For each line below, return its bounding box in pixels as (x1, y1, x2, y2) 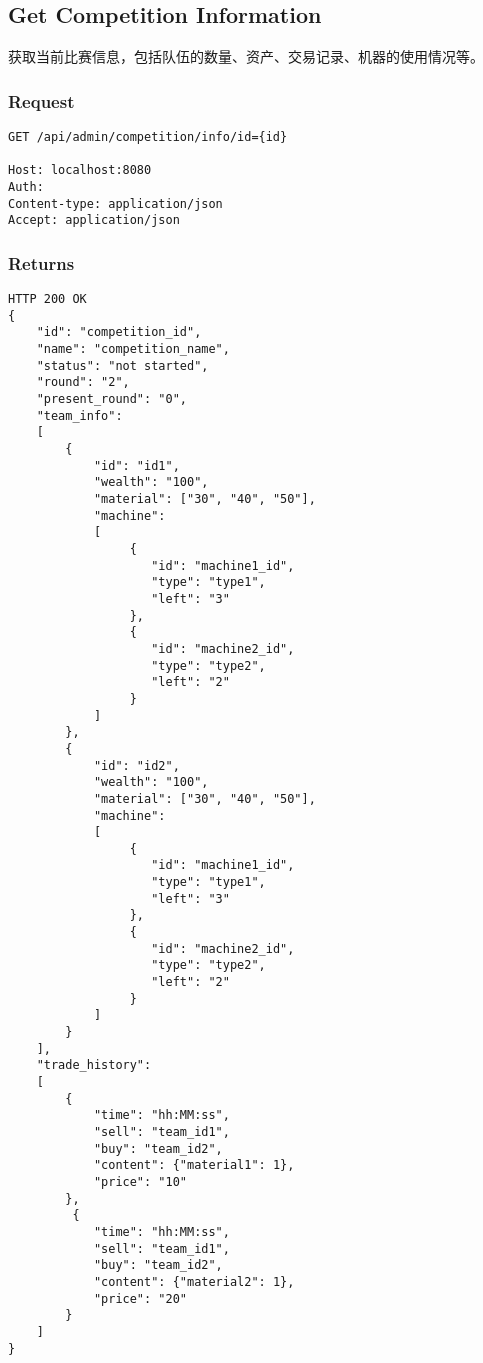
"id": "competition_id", (36, 325, 202, 340)
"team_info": (36, 408, 123, 423)
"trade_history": (36, 1058, 152, 1073)
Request (8, 88, 75, 113)
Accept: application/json (8, 213, 180, 228)
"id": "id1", (93, 458, 180, 473)
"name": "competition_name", (36, 342, 230, 357)
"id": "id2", (93, 758, 180, 773)
